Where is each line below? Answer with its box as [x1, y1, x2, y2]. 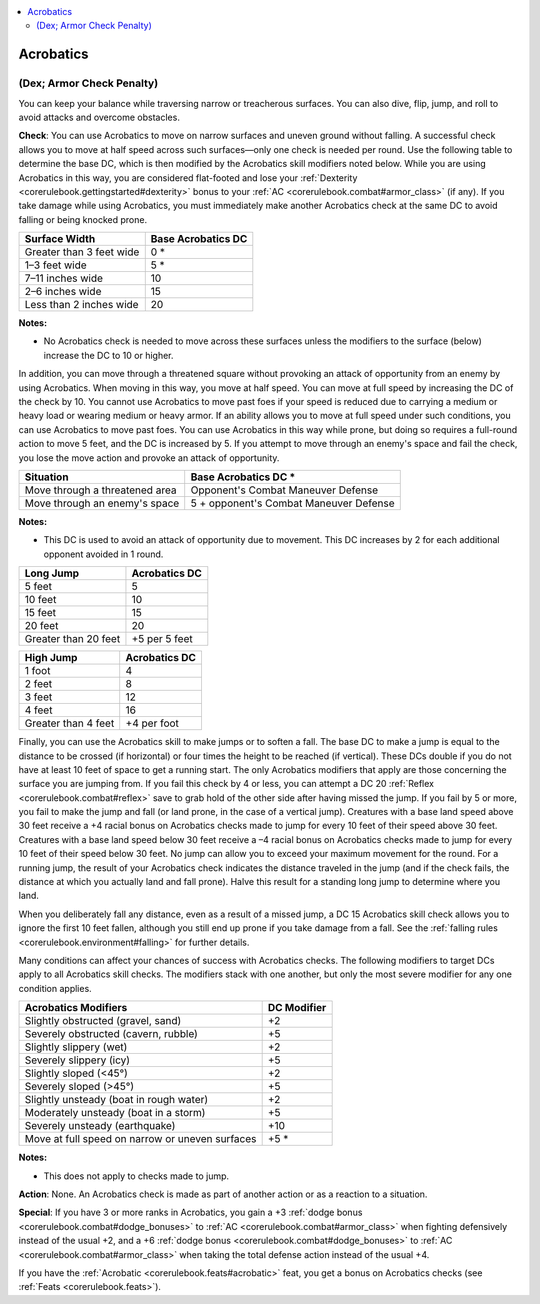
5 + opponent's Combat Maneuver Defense [190, 496, 395, 510]
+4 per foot [125, 716, 180, 730]
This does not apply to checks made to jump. [43, 1170, 230, 1182]
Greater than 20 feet [24, 632, 121, 646]
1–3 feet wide [24, 258, 87, 272]
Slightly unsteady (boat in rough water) [24, 1093, 209, 1107]
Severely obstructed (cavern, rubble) [24, 1027, 199, 1041]
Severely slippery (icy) [24, 1053, 130, 1067]
